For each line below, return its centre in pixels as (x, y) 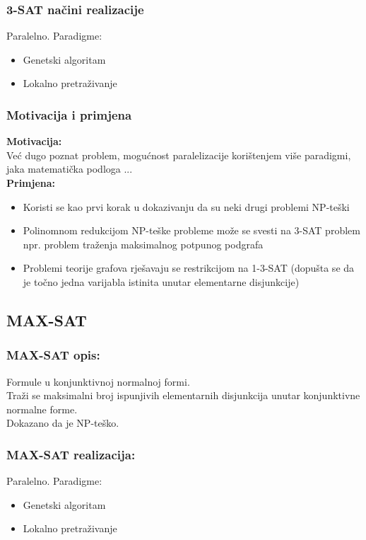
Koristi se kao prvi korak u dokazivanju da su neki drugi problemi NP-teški (186, 206)
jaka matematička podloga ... (70, 169)
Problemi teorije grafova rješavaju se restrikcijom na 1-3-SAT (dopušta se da (189, 268)
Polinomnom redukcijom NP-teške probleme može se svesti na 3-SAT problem (191, 230)
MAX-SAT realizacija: (71, 454)
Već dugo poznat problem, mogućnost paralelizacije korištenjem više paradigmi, (179, 155)
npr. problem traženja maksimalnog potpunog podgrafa (143, 244)
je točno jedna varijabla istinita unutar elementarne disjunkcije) (161, 281)
